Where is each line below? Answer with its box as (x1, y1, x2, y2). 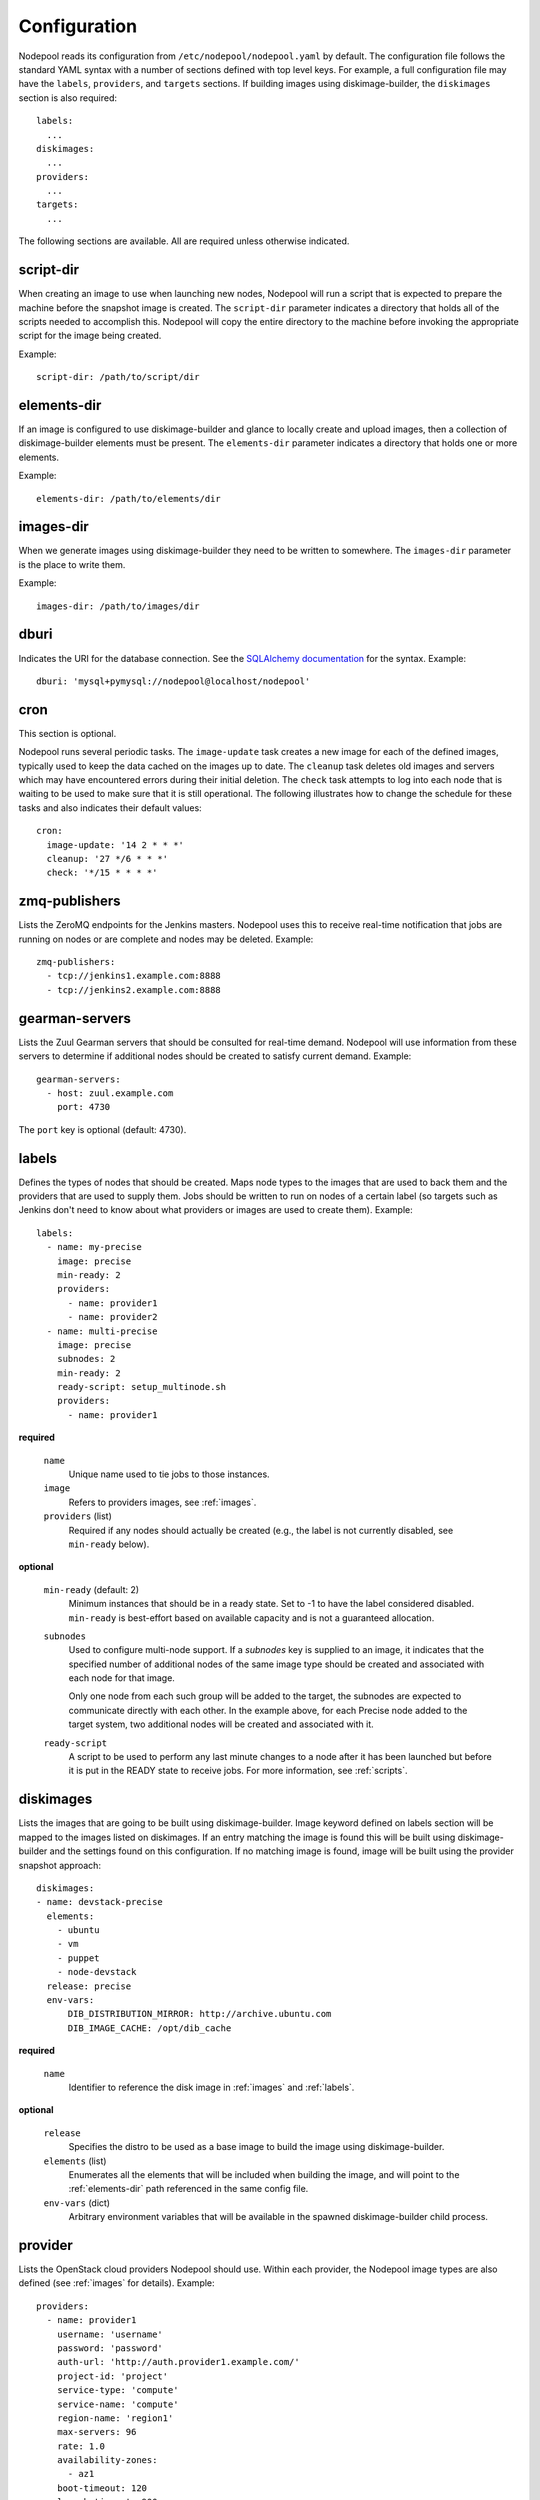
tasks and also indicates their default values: (18, 801, 202, 814)
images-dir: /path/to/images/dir (36, 600, 200, 612)
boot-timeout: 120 (56, 2482, 148, 2494)
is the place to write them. (18, 558, 126, 570)
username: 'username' (56, 2328, 164, 2340)
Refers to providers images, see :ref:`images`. (68, 1496, 257, 1508)
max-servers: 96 (56, 2426, 137, 2438)
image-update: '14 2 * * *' (46, 839, 185, 850)
